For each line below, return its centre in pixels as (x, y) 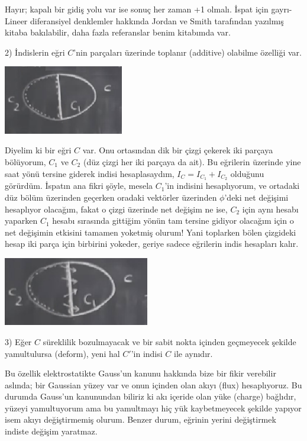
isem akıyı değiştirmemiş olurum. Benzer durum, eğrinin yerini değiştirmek (140, 419)
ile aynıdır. (193, 353)
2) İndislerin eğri (35, 52)
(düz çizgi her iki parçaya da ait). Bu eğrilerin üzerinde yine (192, 161)
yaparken (21, 220)
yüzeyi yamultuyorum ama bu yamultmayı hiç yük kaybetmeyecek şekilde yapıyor (153, 408)
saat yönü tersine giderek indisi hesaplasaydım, (90, 173)
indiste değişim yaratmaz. (51, 431)
